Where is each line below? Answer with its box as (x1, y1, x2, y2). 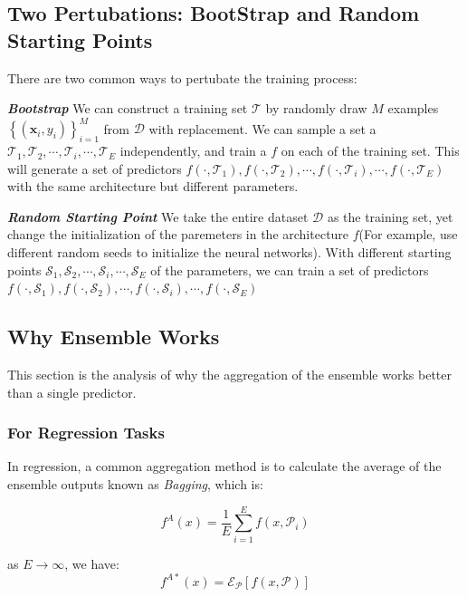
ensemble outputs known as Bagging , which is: (7, 475, 263, 494)
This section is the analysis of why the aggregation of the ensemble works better (7, 365, 452, 384)
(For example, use (358, 225, 458, 244)
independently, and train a (119, 141, 267, 160)
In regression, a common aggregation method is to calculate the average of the (7, 457, 442, 476)
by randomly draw (265, 99, 367, 118)
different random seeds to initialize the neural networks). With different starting (7, 243, 452, 262)
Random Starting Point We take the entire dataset (7, 207, 309, 226)
